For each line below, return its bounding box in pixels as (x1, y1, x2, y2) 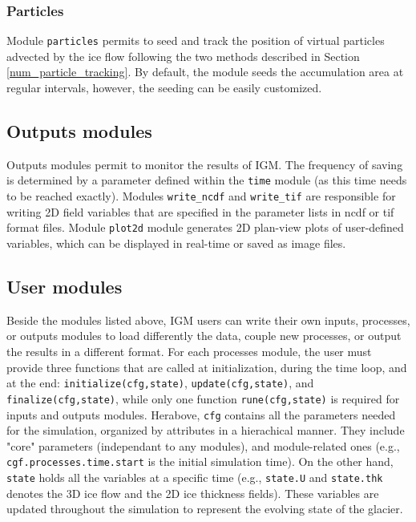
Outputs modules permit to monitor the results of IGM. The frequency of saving (6, 156, 403, 172)
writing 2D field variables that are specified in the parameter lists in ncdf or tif (6, 203, 394, 220)
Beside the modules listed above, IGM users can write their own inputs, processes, (6, 311, 410, 328)
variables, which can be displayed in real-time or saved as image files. (6, 235, 346, 252)
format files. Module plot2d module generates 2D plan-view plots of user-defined (6, 219, 404, 236)
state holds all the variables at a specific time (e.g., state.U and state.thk (6, 469, 383, 485)
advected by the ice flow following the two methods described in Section (6, 47, 360, 64)
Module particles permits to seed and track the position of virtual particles (6, 32, 385, 49)
